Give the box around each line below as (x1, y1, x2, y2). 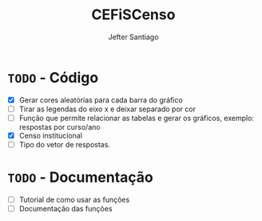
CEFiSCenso (91, 6, 176, 24)
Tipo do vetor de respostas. (18, 139, 111, 149)
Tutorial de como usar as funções (18, 195, 130, 204)
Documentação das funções (18, 204, 113, 213)
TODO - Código (7, 68, 99, 86)
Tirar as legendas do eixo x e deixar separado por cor (18, 104, 196, 114)
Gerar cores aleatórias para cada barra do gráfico (18, 94, 183, 105)
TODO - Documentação (7, 168, 153, 187)
